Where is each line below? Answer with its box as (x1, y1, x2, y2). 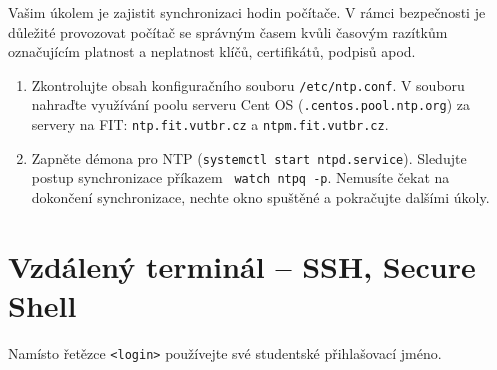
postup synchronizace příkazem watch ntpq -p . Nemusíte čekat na (31, 167, 450, 188)
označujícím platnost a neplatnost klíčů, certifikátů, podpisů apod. (8, 41, 416, 62)
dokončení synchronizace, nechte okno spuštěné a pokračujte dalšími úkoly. (31, 187, 490, 208)
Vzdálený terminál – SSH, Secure (8, 245, 476, 286)
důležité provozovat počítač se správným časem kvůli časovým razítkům (8, 21, 448, 42)
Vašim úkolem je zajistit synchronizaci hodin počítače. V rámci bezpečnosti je (8, 2, 486, 22)
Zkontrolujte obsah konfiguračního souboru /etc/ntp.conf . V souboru (31, 74, 465, 95)
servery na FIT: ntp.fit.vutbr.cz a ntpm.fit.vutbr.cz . (31, 114, 389, 135)
